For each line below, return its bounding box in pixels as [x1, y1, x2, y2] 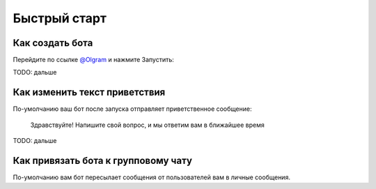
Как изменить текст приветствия [13, 86, 166, 98]
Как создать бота [13, 37, 93, 49]
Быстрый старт [13, 10, 107, 26]
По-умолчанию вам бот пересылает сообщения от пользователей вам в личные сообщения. [13, 173, 290, 181]
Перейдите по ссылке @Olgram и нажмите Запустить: [13, 56, 174, 64]
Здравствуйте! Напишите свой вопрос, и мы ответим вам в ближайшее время [30, 121, 265, 129]
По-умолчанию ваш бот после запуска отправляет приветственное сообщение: [13, 105, 252, 113]
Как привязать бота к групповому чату [13, 154, 193, 167]
